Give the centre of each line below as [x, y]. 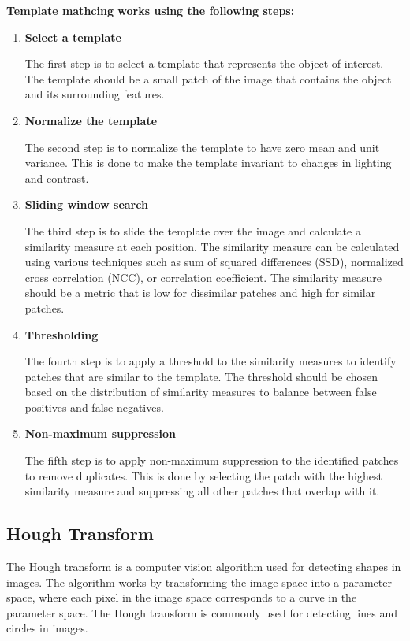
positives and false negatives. [94, 407]
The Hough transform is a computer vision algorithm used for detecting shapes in [204, 567]
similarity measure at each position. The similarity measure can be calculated [212, 246]
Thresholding [61, 334]
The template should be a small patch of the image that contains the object [208, 78]
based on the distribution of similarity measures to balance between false [201, 392]
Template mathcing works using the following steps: [151, 10]
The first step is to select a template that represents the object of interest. [204, 63]
